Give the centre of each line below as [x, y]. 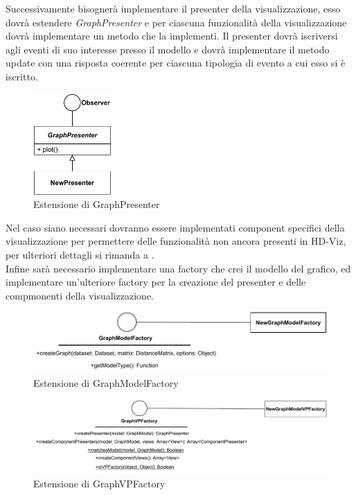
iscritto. [22, 76]
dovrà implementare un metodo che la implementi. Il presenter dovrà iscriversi [172, 36]
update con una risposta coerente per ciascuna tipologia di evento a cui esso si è [176, 63]
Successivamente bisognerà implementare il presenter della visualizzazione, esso [173, 8]
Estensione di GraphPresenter [97, 204]
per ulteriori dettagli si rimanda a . [80, 254]
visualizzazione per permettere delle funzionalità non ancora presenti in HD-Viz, [176, 241]
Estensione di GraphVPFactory [99, 483]
